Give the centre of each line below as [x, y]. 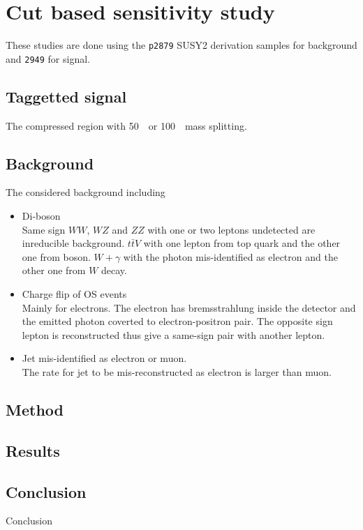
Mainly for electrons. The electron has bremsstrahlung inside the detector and [189, 307]
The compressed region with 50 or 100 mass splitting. [126, 125]
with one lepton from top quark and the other [242, 243]
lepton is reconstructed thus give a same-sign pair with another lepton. [173, 334]
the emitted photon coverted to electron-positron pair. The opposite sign [177, 321]
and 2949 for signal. [48, 58]
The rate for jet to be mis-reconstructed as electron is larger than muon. [177, 371]
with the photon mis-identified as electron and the [230, 256]
